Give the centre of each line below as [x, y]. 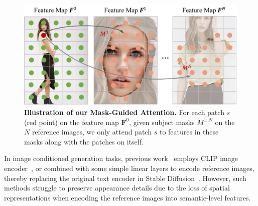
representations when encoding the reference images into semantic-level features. [127, 197]
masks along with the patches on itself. [84, 141]
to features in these [189, 132]
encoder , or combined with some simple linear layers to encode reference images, [129, 168]
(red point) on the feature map [72, 122]
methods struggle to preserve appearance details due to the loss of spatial [117, 188]
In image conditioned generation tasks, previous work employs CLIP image [121, 158]
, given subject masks [162, 122]
